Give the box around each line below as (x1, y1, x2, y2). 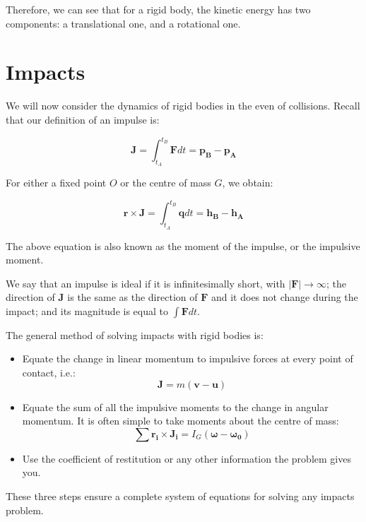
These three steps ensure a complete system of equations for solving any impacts (6, 489, 355, 504)
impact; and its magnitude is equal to (6, 303, 168, 318)
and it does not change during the (211, 290, 358, 304)
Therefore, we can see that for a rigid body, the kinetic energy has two (6, 2, 311, 16)
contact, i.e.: (22, 365, 76, 380)
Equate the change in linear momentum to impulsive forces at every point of (22, 351, 353, 366)
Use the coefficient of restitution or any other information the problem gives (22, 451, 351, 465)
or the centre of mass (120, 175, 211, 190)
